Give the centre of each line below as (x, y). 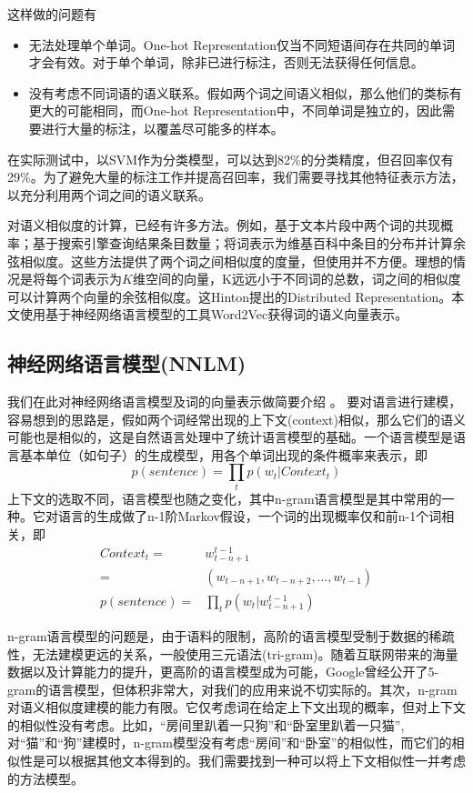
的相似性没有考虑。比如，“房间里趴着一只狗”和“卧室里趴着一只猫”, (206, 724)
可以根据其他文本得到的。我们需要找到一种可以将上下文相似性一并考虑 (255, 761)
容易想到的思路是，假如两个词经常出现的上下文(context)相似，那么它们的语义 (236, 419)
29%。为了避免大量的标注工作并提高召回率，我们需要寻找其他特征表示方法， (236, 177)
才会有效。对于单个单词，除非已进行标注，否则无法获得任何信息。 (226, 62)
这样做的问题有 (52, 14)
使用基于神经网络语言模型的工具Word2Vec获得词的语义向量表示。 (214, 314)
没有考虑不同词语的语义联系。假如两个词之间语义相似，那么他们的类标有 (245, 92)
